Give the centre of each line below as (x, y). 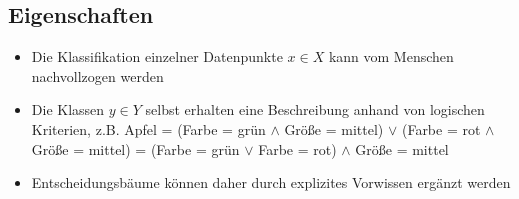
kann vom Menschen (391, 56)
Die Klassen (68, 109)
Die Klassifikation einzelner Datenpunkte (157, 56)
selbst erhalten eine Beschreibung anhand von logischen (315, 109)
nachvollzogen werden (97, 75)
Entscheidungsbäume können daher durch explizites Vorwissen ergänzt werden (271, 182)
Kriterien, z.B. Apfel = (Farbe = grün (148, 128)
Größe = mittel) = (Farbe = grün (135, 148)
